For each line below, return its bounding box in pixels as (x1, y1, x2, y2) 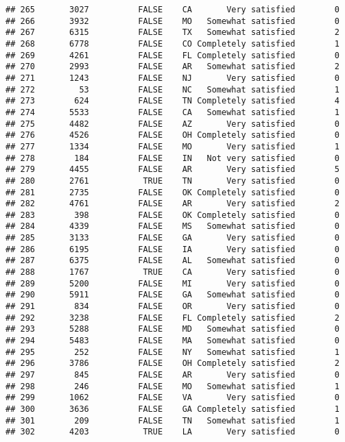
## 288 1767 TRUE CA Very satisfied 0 (5, 267, 340, 278)
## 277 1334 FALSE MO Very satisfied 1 (5, 141, 340, 151)
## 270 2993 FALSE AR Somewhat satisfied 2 (5, 62, 340, 72)
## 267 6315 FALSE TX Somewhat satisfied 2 (5, 27, 340, 38)
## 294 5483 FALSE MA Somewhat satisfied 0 (5, 336, 340, 346)
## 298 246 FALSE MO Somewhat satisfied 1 (5, 381, 340, 391)
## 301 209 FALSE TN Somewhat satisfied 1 (5, 415, 340, 426)
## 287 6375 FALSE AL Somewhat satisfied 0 (5, 256, 340, 266)
